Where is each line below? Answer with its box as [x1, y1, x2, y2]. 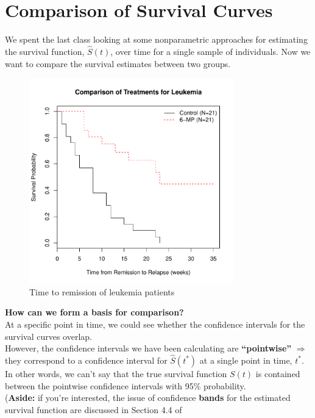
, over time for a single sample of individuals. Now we [110, 45, 311, 57]
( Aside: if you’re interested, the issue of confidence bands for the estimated [5, 391, 291, 404]
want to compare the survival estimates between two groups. [5, 57, 231, 70]
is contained [255, 367, 300, 380]
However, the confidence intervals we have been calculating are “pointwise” [5, 342, 292, 355]
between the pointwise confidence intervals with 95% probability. [5, 379, 246, 392]
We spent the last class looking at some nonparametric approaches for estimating [5, 33, 308, 46]
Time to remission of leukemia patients [29, 285, 175, 298]
